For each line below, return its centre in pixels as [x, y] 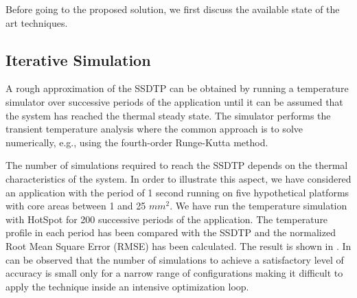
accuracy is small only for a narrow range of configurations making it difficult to [174, 273]
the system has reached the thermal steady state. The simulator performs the [168, 115]
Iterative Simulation [78, 59]
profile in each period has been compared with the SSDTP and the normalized [171, 232]
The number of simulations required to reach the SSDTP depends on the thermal [177, 165]
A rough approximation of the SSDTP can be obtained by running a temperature [177, 88]
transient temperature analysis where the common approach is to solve [154, 129]
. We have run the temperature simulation [258, 206]
